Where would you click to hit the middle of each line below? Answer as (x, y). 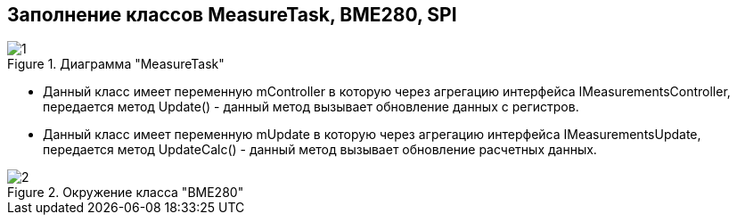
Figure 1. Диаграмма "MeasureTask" (116, 64)
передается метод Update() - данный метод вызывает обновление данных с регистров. (311, 107)
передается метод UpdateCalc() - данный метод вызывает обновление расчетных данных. (320, 150)
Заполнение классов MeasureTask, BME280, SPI (232, 15)
